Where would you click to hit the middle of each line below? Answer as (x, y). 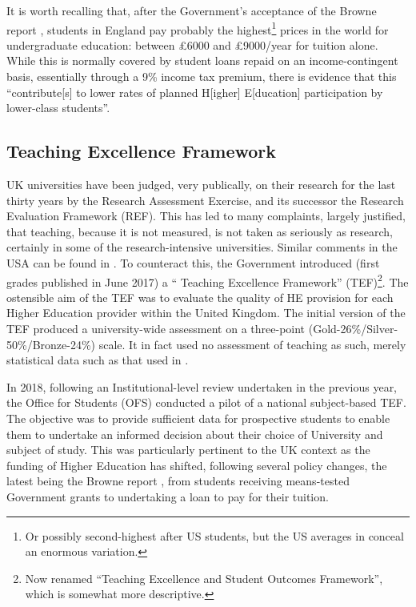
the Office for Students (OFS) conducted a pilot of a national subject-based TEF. (206, 402)
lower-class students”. (58, 108)
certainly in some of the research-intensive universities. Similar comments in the (202, 247)
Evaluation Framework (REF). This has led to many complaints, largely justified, (206, 216)
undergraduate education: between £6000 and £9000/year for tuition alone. (192, 44)
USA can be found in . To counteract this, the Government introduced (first (193, 262)
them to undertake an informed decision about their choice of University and (195, 434)
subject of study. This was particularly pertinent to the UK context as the (188, 450)
